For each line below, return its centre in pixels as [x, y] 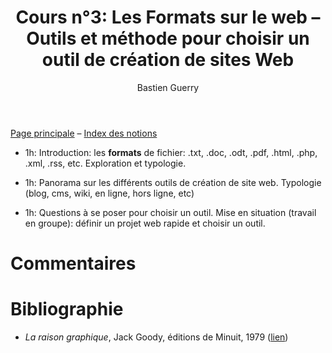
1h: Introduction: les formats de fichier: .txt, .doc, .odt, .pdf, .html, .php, [171, 152]
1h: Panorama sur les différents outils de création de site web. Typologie [173, 182]
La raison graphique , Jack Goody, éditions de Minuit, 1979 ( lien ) [156, 337]
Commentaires [73, 263]
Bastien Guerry [168, 87]
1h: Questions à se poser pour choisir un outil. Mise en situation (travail [170, 212]
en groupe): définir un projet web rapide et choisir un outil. [145, 223]
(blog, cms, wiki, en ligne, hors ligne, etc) [109, 193]
